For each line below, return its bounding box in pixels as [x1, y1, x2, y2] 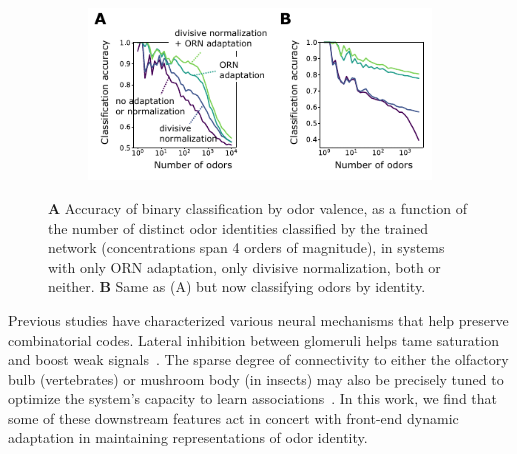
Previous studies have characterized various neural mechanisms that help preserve [8, 309, 509, 330]
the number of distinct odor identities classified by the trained [48, 217, 429, 238]
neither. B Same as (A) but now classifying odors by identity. [48, 276, 426, 297]
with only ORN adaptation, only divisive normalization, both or [48, 256, 441, 277]
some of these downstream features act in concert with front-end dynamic [8, 407, 459, 428]
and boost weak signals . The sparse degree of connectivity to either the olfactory [8, 349, 509, 370]
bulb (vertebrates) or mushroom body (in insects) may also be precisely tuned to [8, 368, 504, 389]
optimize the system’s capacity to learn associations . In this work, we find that [8, 388, 498, 409]
